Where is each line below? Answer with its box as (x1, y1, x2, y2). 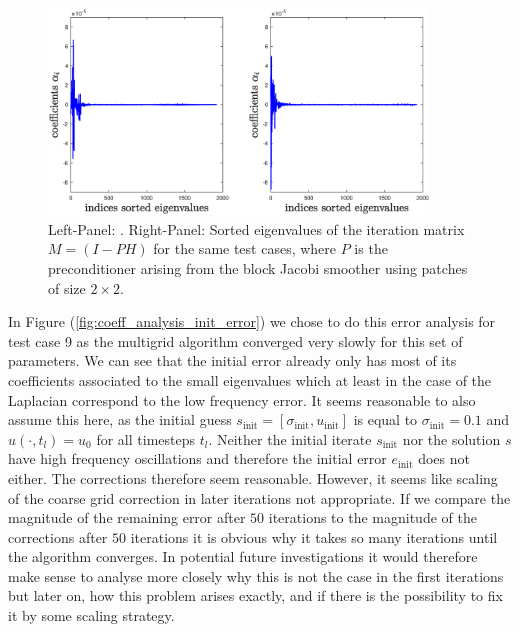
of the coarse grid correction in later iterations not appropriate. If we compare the (8, 487, 511, 508)
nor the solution (402, 428, 501, 449)
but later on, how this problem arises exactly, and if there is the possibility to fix (8, 585, 503, 606)
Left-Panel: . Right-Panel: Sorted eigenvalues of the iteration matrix (48, 218, 465, 239)
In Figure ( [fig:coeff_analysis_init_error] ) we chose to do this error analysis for (8, 311, 496, 332)
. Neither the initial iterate (208, 428, 372, 449)
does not (418, 448, 470, 469)
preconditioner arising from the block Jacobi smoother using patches (48, 257, 468, 278)
